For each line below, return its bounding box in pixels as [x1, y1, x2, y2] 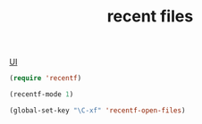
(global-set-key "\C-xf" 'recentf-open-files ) [9, 105, 186, 115]
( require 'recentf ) [9, 74, 82, 83]
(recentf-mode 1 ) [9, 90, 74, 99]
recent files [106, 6, 194, 27]
